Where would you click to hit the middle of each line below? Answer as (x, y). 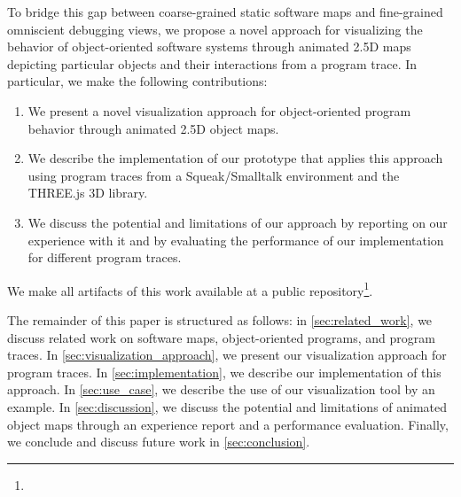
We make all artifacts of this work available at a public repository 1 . (190, 289)
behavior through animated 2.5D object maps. (153, 128)
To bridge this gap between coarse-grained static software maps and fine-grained (225, 12)
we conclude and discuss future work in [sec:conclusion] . (159, 442)
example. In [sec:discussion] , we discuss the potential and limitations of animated (227, 406)
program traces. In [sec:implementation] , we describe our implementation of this (224, 372)
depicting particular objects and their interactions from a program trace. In (212, 63)
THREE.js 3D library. (88, 193)
